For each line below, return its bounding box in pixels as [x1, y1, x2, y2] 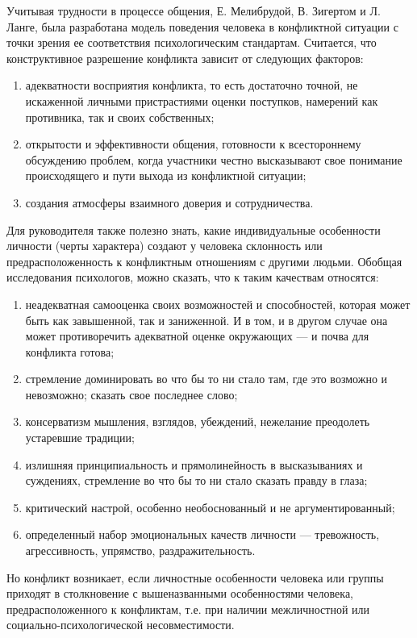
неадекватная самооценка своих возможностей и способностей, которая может [25, 295, 411, 312]
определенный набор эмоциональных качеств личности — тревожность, [25, 526, 380, 543]
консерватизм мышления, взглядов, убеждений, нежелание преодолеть [25, 413, 370, 430]
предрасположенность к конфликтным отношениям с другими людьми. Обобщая [6, 252, 402, 269]
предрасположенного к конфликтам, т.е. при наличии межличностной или [6, 600, 370, 617]
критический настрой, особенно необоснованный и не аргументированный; [25, 498, 395, 515]
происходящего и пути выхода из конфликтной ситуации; [25, 167, 306, 184]
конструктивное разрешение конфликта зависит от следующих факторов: [6, 49, 364, 66]
